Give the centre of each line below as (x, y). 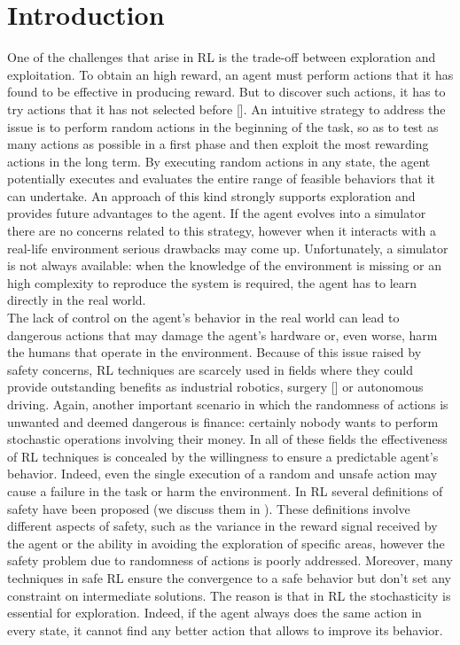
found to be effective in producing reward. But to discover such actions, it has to (226, 92)
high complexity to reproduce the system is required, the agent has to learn (212, 282)
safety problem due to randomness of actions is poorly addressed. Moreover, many (230, 560)
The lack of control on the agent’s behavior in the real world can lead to (203, 318)
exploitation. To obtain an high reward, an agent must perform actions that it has (230, 74)
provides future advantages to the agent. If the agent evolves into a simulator (217, 213)
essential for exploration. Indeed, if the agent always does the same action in (214, 613)
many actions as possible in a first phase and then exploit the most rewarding (218, 144)
